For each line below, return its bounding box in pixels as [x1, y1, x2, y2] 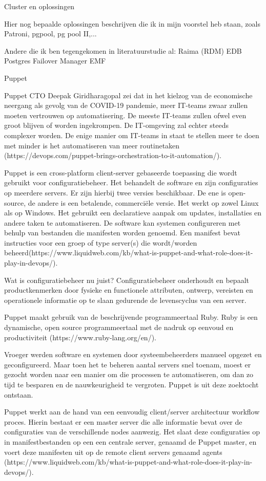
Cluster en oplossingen [4, 1, 75, 11]
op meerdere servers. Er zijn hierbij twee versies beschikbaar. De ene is [4, 187, 226, 198]
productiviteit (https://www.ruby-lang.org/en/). [4, 332, 156, 342]
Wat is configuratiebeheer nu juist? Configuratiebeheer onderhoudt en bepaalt [4, 274, 249, 285]
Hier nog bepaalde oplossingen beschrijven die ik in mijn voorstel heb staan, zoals [4, 18, 260, 29]
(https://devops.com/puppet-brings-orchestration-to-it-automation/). [4, 150, 221, 161]
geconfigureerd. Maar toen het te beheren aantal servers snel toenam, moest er [4, 359, 251, 369]
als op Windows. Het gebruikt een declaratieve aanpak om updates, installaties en [4, 207, 262, 218]
